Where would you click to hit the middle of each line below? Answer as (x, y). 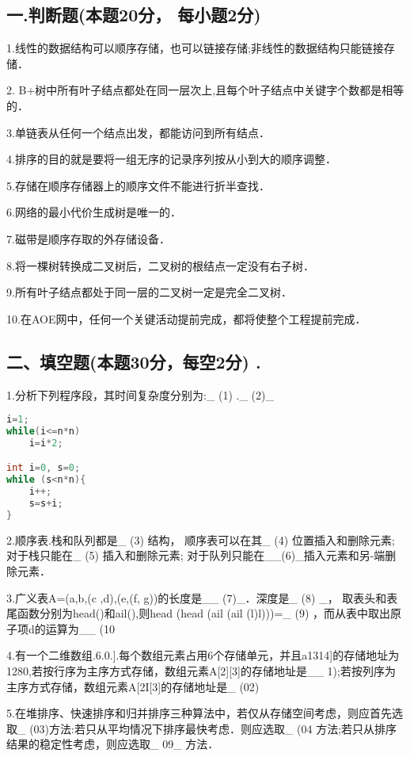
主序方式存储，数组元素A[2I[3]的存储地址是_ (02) (133, 686)
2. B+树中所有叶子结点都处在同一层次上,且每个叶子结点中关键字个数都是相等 (205, 90)
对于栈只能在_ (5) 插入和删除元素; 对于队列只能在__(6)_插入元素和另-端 (196, 555)
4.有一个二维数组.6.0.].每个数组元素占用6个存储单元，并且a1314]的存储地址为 (203, 655)
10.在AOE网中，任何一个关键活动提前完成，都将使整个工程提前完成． (186, 318)
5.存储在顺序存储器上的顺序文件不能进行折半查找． (138, 185)
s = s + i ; (46, 504)
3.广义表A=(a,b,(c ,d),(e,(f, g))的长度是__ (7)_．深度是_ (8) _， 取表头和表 (202, 597)
